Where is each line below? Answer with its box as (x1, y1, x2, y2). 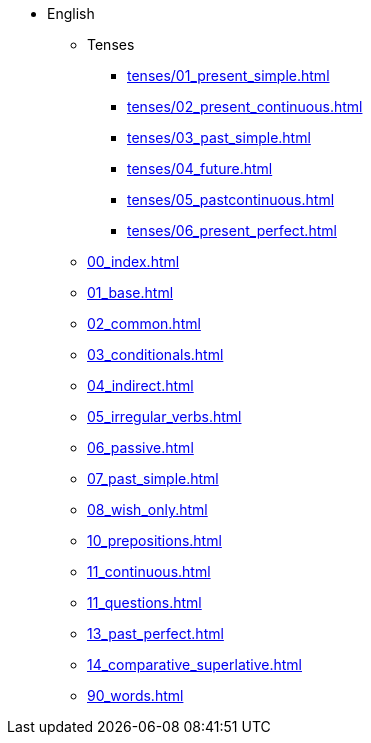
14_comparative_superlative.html (87, 656, 303, 673)
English (47, 5, 95, 22)
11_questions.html (87, 594, 202, 611)
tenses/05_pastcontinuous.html (127, 191, 335, 208)
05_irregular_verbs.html (87, 408, 242, 425)
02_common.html (87, 315, 201, 332)
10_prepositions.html (87, 532, 222, 549)
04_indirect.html (87, 377, 194, 394)
